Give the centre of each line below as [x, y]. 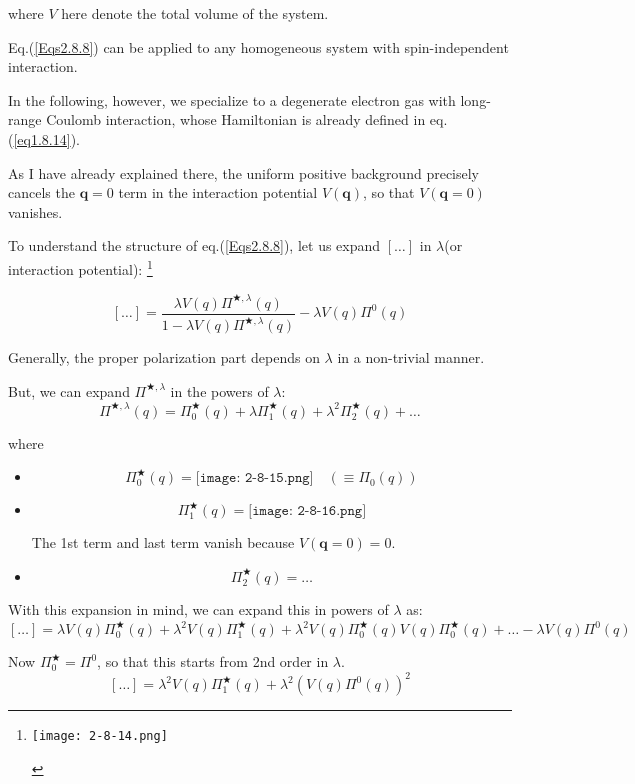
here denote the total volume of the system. [195, 13]
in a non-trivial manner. [411, 357]
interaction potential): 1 [80, 267]
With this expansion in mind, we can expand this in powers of [198, 608]
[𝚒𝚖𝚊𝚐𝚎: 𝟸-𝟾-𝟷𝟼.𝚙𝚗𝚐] [307, 511]
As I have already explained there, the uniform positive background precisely [244, 172]
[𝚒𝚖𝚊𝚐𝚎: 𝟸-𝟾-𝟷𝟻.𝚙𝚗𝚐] [254, 478]
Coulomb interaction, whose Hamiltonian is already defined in [236, 119]
